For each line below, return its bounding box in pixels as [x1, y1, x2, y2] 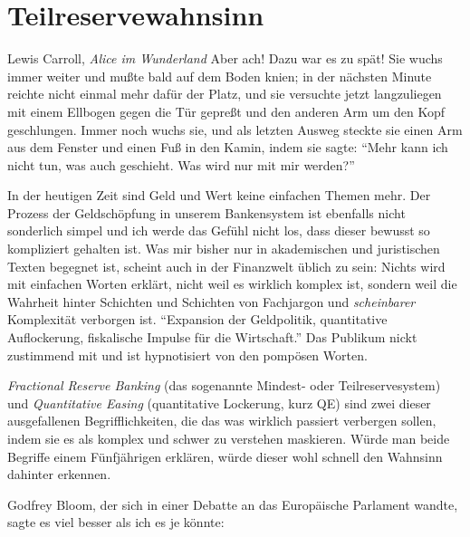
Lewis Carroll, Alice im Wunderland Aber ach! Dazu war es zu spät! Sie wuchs [7, 49, 443, 68]
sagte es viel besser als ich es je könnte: [7, 513, 225, 532]
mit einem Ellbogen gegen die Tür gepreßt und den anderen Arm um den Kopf [7, 101, 446, 120]
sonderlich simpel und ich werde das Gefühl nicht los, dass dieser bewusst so [7, 221, 430, 240]
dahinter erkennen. [7, 465, 111, 484]
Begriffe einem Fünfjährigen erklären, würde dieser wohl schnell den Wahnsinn [7, 446, 443, 465]
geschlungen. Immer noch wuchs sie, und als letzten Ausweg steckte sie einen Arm [7, 120, 463, 139]
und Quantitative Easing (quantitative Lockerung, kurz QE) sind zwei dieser [7, 393, 431, 412]
